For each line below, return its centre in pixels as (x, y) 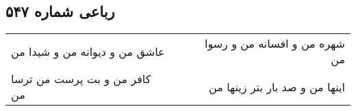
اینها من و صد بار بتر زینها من (277, 86)
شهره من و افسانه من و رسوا (275, 44)
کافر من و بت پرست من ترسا (81, 79)
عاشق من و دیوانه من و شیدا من (88, 51)
